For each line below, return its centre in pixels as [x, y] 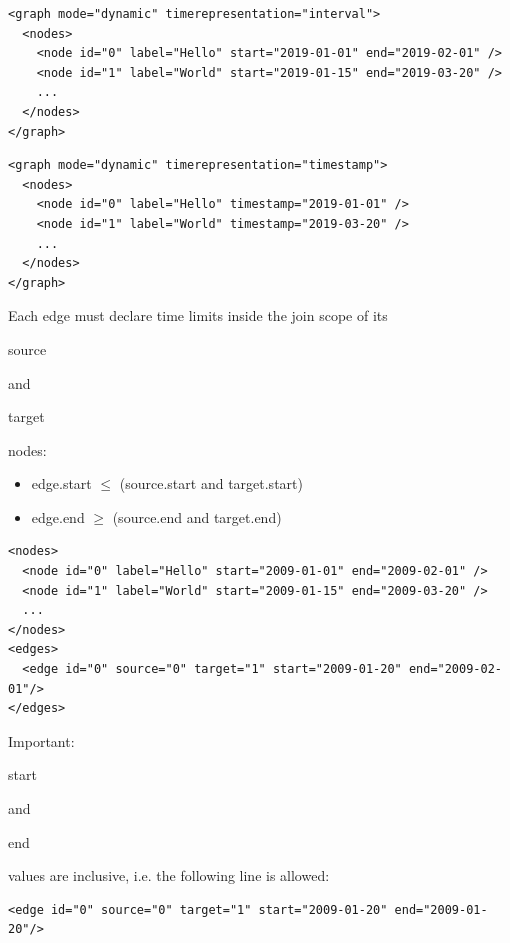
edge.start [61, 483]
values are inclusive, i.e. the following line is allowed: [169, 875]
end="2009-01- [441, 909]
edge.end [58, 516]
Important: [41, 740]
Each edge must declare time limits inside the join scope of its [198, 315]
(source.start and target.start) [211, 483]
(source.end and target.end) [197, 516]
